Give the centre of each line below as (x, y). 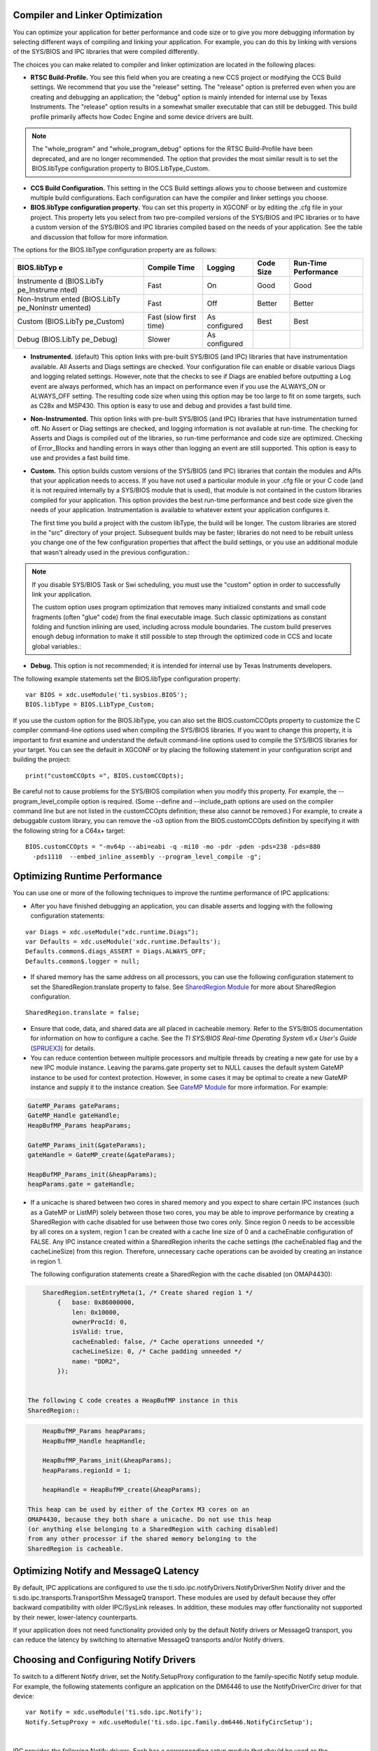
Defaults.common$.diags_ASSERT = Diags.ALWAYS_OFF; (116, 951)
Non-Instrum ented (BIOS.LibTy (69, 299)
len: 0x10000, (96, 1312)
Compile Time (171, 268)
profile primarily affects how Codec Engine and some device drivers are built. (142, 116)
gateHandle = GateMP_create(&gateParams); (101, 1155)
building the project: (42, 759)
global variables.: (57, 646)
